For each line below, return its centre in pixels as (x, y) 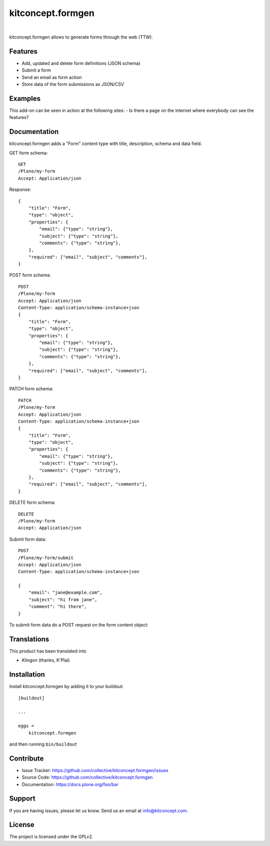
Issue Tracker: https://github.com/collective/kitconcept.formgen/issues (95, 770)
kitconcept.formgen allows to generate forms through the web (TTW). (81, 37)
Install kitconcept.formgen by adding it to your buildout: (66, 687)
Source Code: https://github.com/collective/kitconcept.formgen (87, 778)
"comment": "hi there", (57, 607)
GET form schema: (28, 153)
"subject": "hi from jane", (63, 599)
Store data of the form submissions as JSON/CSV (73, 84)
